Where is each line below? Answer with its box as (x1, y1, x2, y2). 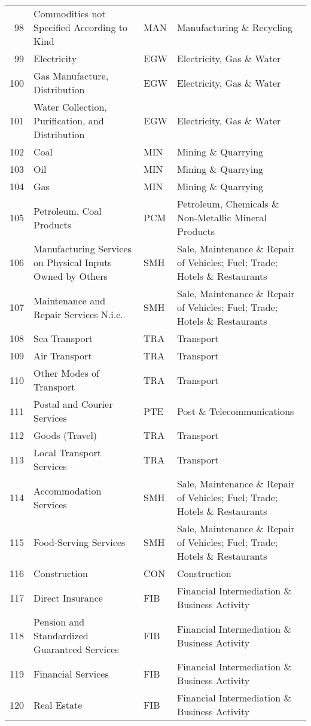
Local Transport (33, 446, 101, 459)
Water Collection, (33, 100, 107, 114)
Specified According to (33, 20, 127, 34)
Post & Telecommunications (176, 404, 294, 418)
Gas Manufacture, (33, 69, 109, 83)
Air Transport (33, 349, 92, 362)
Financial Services (33, 666, 109, 681)
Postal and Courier (33, 397, 113, 411)
